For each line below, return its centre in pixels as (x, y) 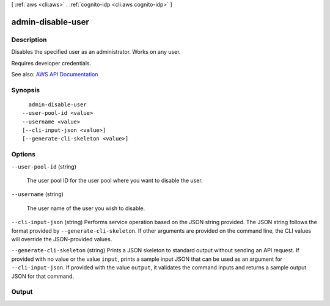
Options (24, 155)
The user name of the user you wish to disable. (86, 208)
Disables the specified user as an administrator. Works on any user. (96, 52)
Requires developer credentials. (51, 63)
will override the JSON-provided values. (62, 239)
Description (29, 40)
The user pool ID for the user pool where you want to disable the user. (115, 180)
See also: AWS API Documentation (55, 74)
